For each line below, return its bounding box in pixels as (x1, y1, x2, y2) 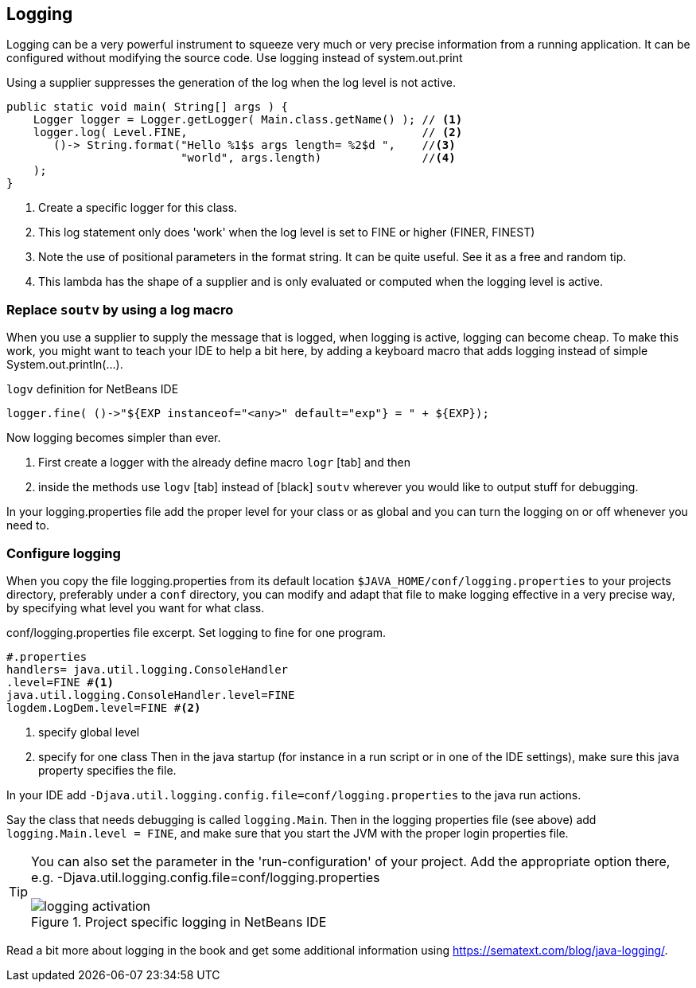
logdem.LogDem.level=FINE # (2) (6, 701, 201, 714)
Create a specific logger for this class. (38, 201, 238, 215)
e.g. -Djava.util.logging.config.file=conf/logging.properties (31, 869, 380, 885)
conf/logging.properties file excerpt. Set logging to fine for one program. (6, 625, 387, 639)
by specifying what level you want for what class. (6, 600, 265, 615)
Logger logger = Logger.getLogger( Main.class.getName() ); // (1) (33, 113, 463, 127)
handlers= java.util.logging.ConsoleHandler (6, 662, 289, 676)
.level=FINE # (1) (6, 675, 114, 689)
